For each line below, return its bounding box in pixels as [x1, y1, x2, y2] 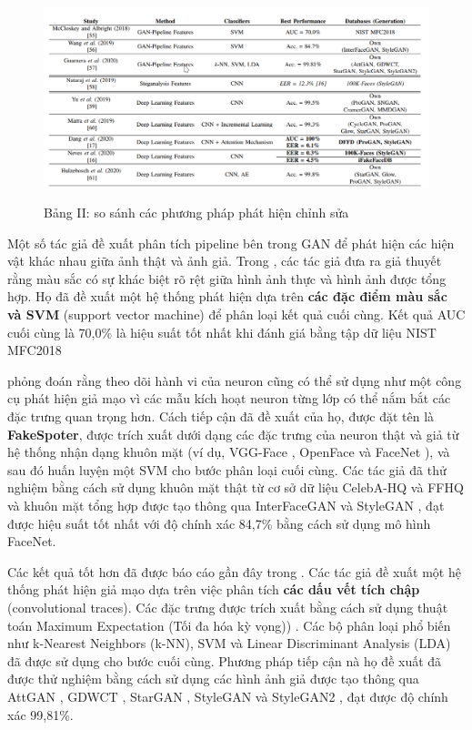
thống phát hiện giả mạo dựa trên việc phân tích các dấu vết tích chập [7, 580, 420, 599]
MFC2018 [7, 340, 62, 360]
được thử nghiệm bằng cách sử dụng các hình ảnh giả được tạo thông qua [7, 669, 419, 688]
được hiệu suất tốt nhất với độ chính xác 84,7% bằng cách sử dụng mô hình [7, 513, 431, 532]
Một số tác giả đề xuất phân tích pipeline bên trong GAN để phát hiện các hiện [7, 233, 455, 252]
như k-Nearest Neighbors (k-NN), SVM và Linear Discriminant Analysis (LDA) [7, 634, 451, 653]
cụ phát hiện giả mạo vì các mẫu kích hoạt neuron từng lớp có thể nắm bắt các [7, 389, 451, 408]
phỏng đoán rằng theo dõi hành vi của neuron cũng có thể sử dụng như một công [7, 370, 462, 390]
